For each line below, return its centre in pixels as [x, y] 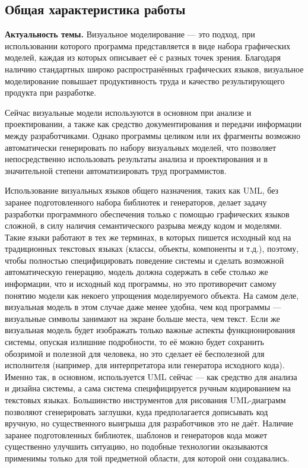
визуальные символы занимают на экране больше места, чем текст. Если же [142, 318]
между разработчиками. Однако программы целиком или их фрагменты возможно [153, 135]
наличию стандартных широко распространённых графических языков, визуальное [154, 69]
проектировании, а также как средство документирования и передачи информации [153, 124]
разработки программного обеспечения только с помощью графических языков [147, 214]
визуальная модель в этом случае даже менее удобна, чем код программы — [143, 307]
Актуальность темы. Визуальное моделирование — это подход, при [130, 34]
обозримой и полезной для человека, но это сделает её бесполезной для [135, 353]
